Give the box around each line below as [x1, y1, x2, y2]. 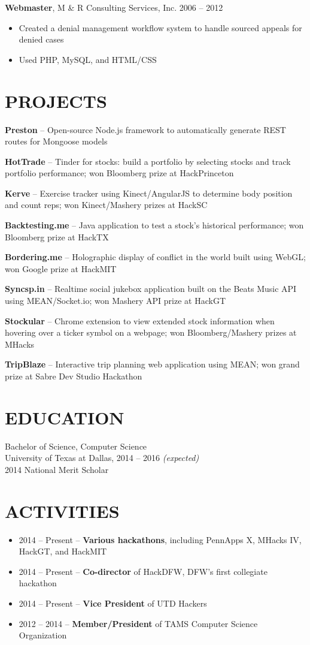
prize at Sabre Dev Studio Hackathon [5, 370, 142, 382]
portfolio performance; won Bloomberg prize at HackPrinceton [5, 167, 234, 179]
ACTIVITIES [5, 498, 120, 523]
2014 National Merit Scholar [5, 463, 109, 475]
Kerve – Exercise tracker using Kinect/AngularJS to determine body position [5, 186, 293, 199]
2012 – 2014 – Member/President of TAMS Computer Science [19, 617, 258, 629]
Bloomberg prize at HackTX [5, 230, 109, 243]
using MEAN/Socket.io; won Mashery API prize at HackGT [5, 294, 226, 307]
